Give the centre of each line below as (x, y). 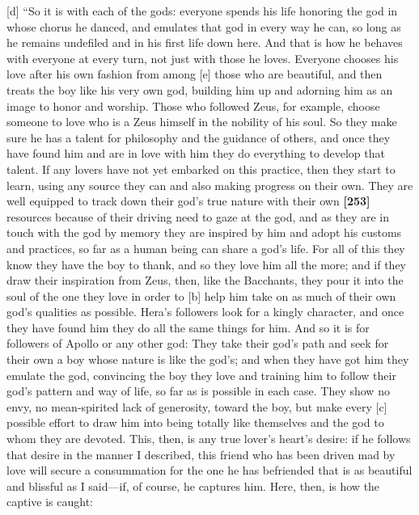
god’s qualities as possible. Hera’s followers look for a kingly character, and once (205, 312)
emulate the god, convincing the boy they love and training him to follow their (201, 375)
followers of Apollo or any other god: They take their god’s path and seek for (198, 343)
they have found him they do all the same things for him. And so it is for (188, 327)
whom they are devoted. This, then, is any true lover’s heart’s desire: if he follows (209, 439)
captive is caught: (50, 502)
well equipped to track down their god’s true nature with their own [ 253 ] (188, 201)
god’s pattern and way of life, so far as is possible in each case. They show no (198, 391)
